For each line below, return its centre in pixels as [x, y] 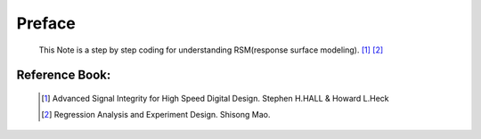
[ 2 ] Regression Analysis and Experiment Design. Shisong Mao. [156, 115]
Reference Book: [64, 75]
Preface [46, 23]
